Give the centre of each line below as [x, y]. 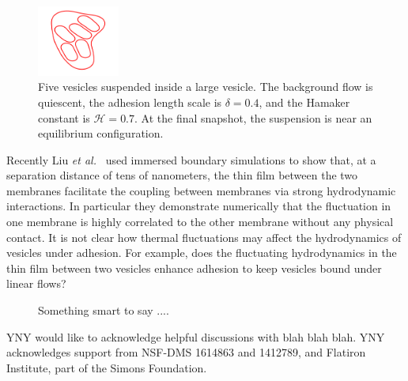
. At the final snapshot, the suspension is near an [253, 117]
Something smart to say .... [104, 310]
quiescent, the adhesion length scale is [130, 102]
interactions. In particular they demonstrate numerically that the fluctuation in [199, 206]
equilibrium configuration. [101, 133]
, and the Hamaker [304, 102]
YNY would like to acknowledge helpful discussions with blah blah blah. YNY [196, 336]
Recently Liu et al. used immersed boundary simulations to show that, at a [191, 159]
